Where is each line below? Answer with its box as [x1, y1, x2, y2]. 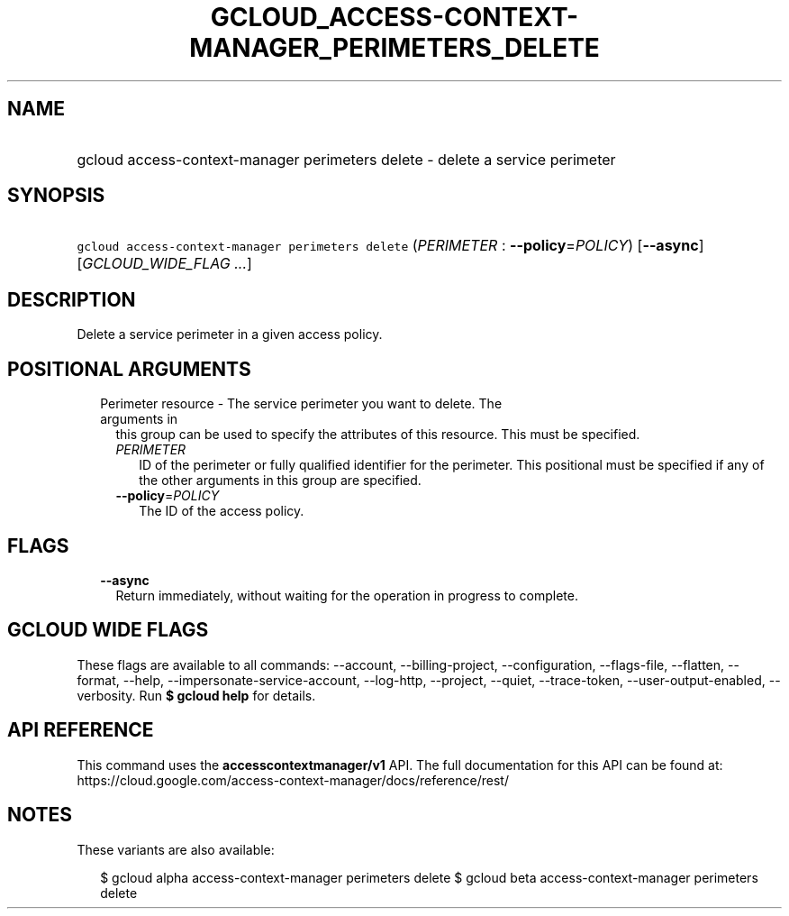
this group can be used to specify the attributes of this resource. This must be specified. [115, 426, 640, 443]
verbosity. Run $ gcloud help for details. [77, 687, 316, 703]
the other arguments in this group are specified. [139, 472, 422, 489]
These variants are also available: [77, 841, 275, 857]
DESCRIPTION [7, 288, 136, 311]
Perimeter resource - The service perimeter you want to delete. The [100, 396, 503, 412]
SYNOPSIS [7, 184, 105, 207]
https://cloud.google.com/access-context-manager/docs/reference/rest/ [77, 772, 509, 788]
